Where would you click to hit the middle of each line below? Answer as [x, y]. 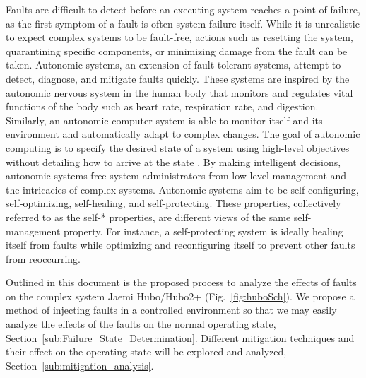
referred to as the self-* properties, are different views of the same [148, 217]
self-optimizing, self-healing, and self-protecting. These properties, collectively [173, 203]
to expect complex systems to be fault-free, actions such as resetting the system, [179, 37]
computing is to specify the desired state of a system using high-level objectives [178, 147]
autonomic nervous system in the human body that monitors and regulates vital [179, 92]
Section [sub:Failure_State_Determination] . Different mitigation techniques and [180, 337]
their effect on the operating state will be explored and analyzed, [146, 352]
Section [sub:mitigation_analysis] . [80, 365]
